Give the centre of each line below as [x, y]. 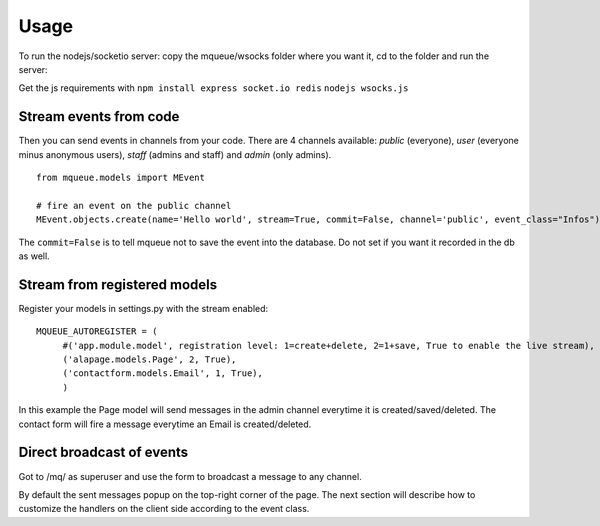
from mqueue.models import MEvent [120, 178]
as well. [34, 256]
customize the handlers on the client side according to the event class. [164, 509]
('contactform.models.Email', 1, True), [163, 373]
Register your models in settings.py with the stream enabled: [143, 308]
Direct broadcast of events [103, 452]
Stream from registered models [118, 284]
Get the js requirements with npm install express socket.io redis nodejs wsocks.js [213, 88]
